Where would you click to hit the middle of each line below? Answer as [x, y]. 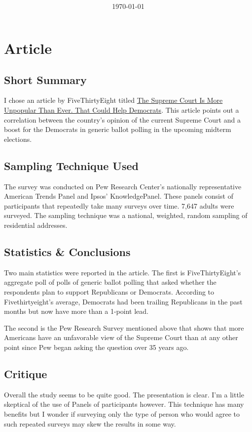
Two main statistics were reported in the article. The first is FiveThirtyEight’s [123, 272]
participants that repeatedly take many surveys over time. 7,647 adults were [119, 205]
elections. [18, 139]
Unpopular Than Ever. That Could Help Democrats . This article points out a [122, 110]
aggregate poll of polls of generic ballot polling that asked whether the [110, 282]
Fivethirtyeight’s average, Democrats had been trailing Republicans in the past [123, 301]
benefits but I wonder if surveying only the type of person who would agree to [122, 413]
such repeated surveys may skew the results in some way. [90, 423]
